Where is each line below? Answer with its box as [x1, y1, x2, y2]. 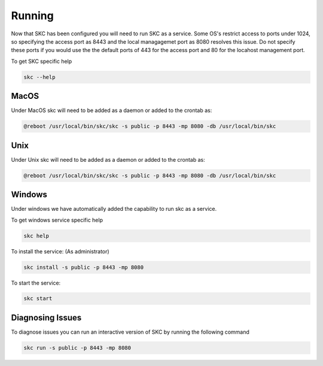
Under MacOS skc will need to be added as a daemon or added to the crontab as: [11, 107, 212, 114]
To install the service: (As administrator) [11, 247, 110, 255]
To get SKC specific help [11, 58, 72, 65]
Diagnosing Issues [11, 312, 82, 323]
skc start [23, 295, 53, 302]
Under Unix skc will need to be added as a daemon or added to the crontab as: [11, 156, 206, 163]
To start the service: [11, 279, 61, 286]
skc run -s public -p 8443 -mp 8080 [23, 344, 132, 351]
